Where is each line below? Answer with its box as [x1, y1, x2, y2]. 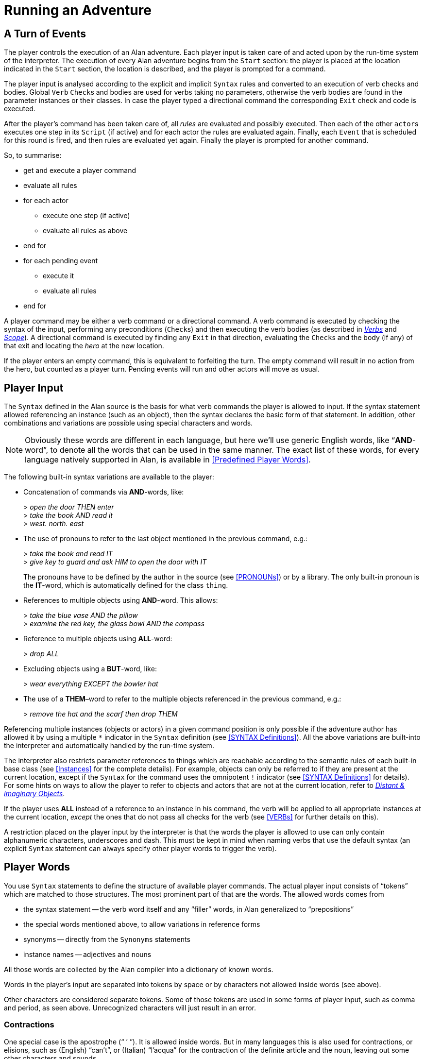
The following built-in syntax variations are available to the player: [4, 473, 214, 481]
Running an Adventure [4, 2, 152, 18]
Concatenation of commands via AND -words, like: [23, 488, 184, 496]
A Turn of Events [4, 27, 86, 40]
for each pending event [23, 256, 98, 265]
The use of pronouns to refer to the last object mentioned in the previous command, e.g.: [23, 534, 308, 543]
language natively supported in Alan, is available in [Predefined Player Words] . [25, 455, 311, 465]
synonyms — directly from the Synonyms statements [23, 935, 190, 943]
